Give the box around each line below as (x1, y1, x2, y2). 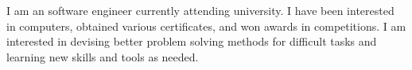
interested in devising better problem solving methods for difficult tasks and (6, 33, 377, 50)
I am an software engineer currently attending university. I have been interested (6, 2, 395, 18)
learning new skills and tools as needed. (6, 48, 199, 64)
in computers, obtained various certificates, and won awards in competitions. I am (6, 17, 406, 34)
